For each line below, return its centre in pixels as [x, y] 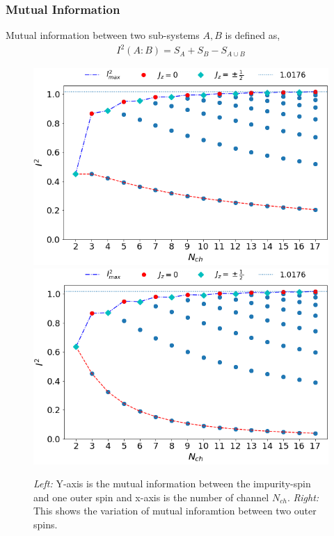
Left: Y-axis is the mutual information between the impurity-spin [172, 484]
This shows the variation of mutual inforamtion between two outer [175, 511]
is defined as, [253, 35]
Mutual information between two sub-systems [103, 35]
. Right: [303, 497]
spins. [46, 524]
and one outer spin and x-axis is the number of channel [151, 497]
